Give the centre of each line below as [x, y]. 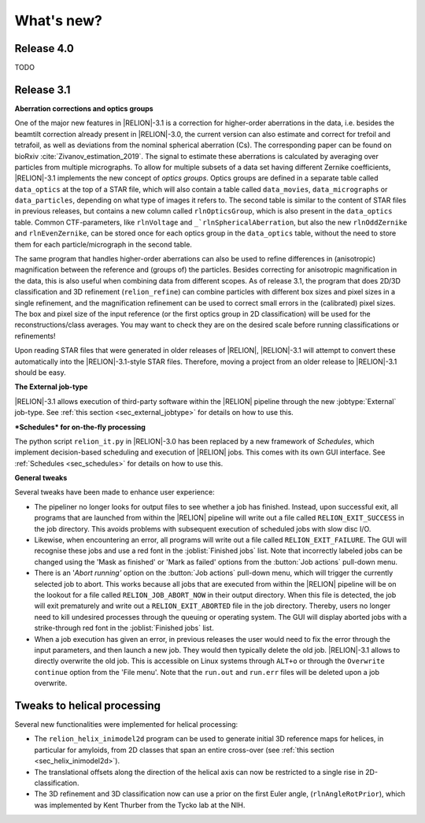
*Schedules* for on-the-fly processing [80, 427]
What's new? [58, 20]
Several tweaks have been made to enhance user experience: [115, 492]
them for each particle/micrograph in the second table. [103, 244]
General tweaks [41, 478]
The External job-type [51, 387]
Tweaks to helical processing [88, 705]
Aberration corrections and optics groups [84, 108]
